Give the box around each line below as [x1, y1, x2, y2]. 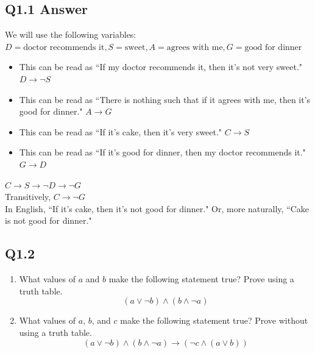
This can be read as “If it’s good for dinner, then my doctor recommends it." [19, 146, 306, 159]
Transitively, [5, 190, 51, 203]
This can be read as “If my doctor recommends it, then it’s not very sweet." [19, 60, 303, 73]
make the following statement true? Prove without [120, 314, 308, 327]
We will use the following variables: [5, 28, 136, 41]
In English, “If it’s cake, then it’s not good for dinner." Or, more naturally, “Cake [5, 202, 310, 215]
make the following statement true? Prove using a [108, 273, 294, 285]
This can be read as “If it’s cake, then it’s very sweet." [19, 125, 222, 138]
